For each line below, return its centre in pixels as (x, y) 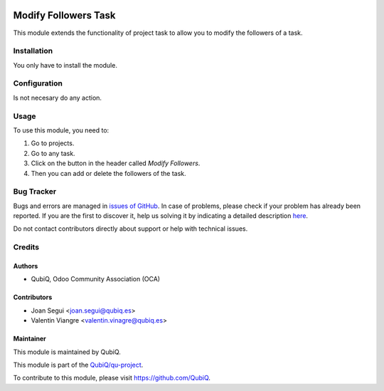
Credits (26, 247)
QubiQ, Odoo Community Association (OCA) (95, 279)
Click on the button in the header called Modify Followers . (116, 163)
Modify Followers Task (64, 15)
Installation (33, 51)
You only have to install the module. (65, 65)
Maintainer (30, 339)
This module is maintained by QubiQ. (67, 352)
